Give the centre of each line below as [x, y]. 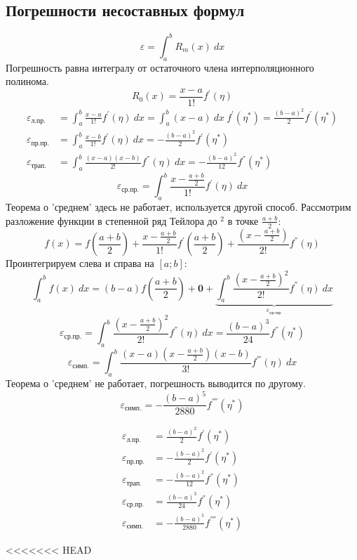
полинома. [27, 81]
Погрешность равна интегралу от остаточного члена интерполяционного [160, 67]
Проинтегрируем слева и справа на [80, 263]
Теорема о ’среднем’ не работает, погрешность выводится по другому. [156, 383]
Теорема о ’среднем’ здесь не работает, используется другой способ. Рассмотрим [178, 207]
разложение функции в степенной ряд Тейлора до [112, 220]
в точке [243, 220]
